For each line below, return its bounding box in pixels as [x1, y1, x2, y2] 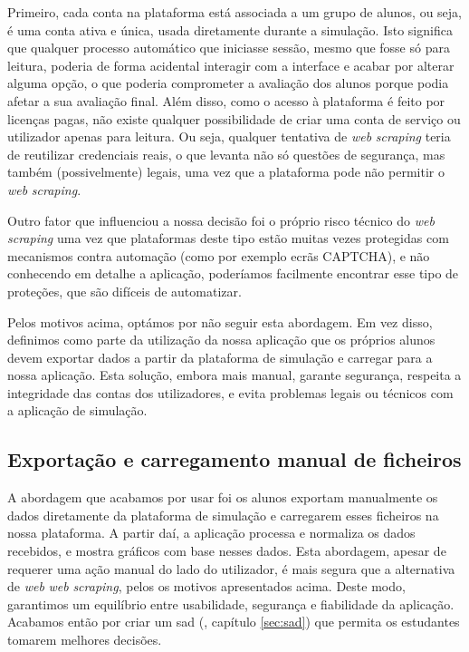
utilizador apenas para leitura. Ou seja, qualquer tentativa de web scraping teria [7, 127, 451, 146]
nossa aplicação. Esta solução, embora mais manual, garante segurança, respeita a [7, 365, 462, 384]
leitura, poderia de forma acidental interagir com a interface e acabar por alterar [7, 55, 455, 74]
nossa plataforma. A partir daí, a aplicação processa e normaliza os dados [7, 523, 416, 542]
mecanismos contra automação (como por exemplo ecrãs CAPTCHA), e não [7, 246, 430, 265]
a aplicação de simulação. [7, 401, 148, 420]
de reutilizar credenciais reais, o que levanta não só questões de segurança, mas [7, 144, 445, 163]
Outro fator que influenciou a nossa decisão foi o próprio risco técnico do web [7, 210, 435, 229]
